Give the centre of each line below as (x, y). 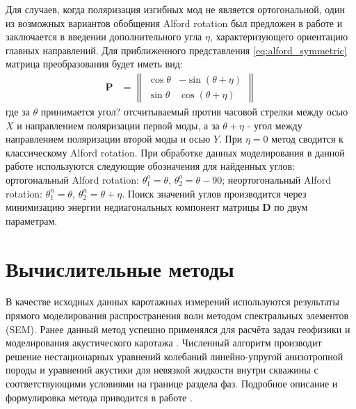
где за (18, 111)
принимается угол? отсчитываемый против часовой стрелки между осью (194, 111)
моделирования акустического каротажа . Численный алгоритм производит (164, 343)
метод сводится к (307, 139)
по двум (291, 207)
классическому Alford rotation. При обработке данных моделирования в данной (175, 152)
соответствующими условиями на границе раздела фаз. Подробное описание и (172, 384)
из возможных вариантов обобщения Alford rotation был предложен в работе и (174, 23)
